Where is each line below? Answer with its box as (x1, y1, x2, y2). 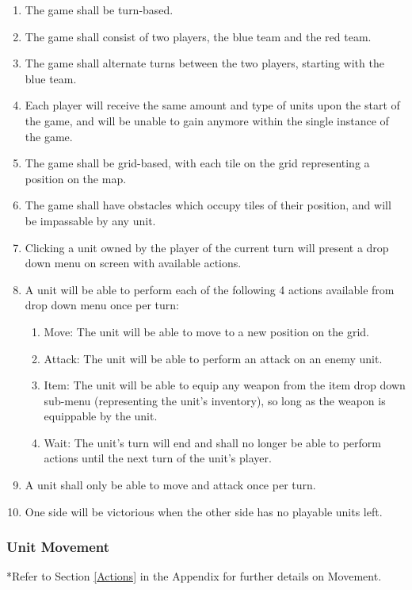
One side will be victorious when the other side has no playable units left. (25, 503, 383, 519)
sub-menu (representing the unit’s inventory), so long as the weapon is (44, 392, 386, 408)
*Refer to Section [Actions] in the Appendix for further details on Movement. (6, 568, 382, 584)
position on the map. (25, 170, 127, 186)
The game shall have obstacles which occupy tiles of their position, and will (25, 197, 391, 213)
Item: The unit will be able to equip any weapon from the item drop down (44, 377, 406, 393)
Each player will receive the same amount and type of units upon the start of (25, 97, 400, 113)
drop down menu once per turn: (25, 297, 179, 313)
